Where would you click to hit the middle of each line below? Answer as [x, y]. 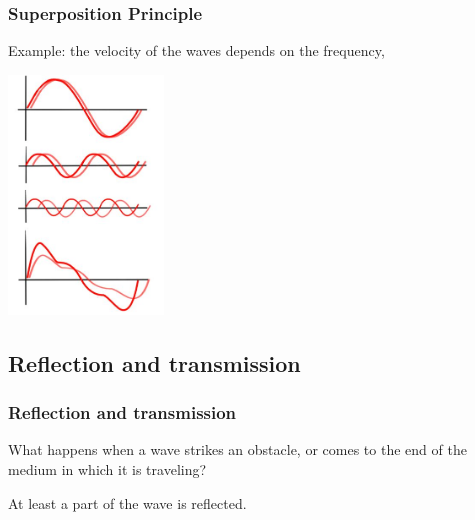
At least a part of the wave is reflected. [127, 502]
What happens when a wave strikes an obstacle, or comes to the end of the [237, 449]
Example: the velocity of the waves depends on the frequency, [196, 50]
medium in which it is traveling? [107, 469]
